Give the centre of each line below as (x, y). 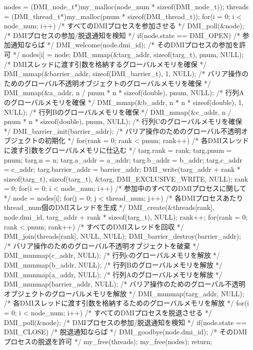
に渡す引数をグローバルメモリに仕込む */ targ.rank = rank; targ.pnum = (118, 150)
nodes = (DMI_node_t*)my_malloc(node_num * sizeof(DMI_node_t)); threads (126, 6)
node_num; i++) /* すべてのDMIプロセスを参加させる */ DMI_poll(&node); (124, 26)
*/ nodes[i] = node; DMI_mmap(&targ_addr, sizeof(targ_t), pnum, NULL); (128, 54)
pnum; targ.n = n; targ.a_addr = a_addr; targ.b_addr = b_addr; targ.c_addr (123, 159)
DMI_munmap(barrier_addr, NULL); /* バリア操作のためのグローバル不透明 (125, 284)
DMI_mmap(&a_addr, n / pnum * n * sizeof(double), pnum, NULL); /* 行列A (124, 93)
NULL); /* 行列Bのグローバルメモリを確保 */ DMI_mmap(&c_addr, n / (118, 112)
